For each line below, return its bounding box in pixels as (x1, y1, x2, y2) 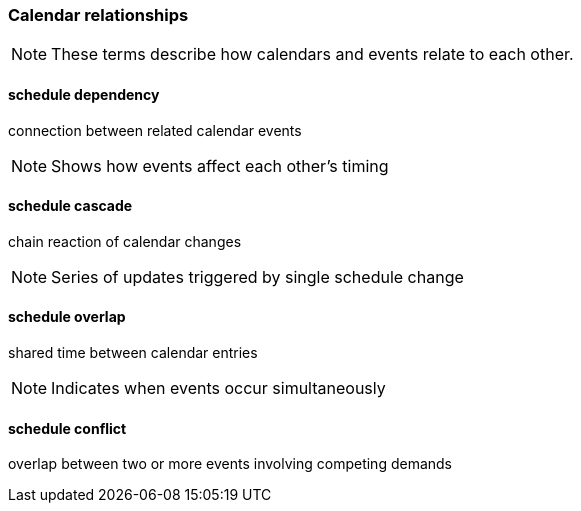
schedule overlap (8, 308, 126, 326)
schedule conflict (8, 419, 127, 437)
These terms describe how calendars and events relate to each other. (51, 44, 574, 65)
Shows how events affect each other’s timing (51, 155, 389, 176)
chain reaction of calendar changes (8, 232, 242, 250)
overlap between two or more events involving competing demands (8, 455, 453, 473)
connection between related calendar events (8, 121, 302, 139)
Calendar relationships (8, 5, 189, 25)
